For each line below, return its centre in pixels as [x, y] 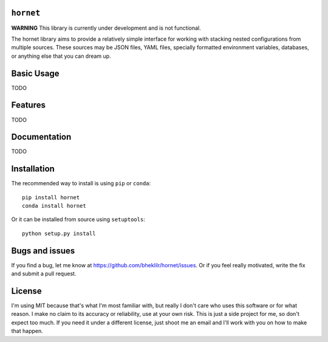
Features [28, 105]
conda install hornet [54, 206]
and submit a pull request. [44, 274]
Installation [33, 169]
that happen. [27, 331]
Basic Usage [35, 73]
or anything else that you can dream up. [61, 56]
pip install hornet [51, 197]
